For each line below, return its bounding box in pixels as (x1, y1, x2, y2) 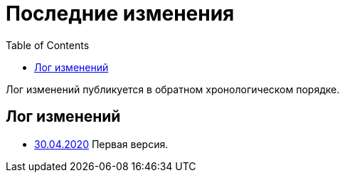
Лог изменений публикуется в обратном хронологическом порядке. (6, 83, 340, 95)
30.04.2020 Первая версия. (34, 137, 169, 150)
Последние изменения (6, 1, 235, 26)
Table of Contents (6, 38, 90, 51)
